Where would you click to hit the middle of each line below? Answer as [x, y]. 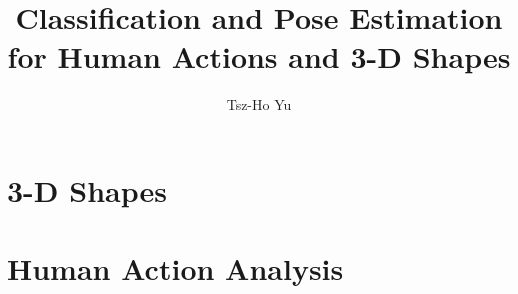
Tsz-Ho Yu [259, 104]
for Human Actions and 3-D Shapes [259, 56]
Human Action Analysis [175, 268]
